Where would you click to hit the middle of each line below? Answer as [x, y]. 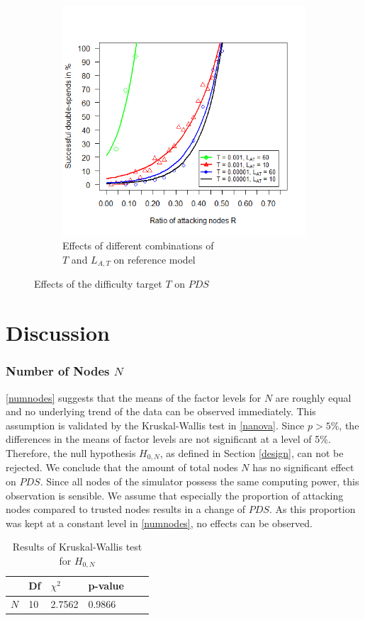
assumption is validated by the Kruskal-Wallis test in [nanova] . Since [155, 425]
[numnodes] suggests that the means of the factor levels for [134, 397]
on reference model [155, 259]
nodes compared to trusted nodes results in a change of [126, 509]
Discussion [58, 333]
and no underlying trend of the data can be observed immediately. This [161, 411]
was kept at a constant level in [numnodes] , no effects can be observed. [159, 523]
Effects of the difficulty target [98, 284]
